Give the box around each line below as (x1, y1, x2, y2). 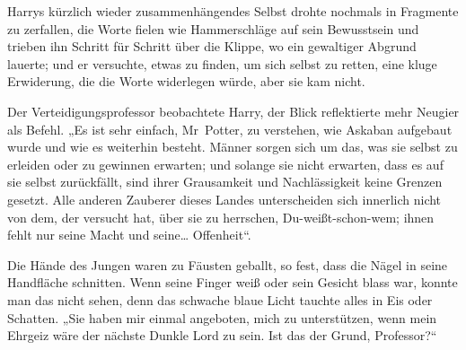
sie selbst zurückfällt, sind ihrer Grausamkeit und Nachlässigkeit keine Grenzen (7, 172, 443, 191)
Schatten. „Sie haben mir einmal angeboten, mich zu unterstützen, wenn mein (7, 308, 437, 327)
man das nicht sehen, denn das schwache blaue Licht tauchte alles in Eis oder (7, 290, 433, 309)
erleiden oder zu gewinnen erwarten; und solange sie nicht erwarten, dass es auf (7, 154, 444, 173)
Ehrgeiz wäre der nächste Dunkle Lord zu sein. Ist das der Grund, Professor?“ (7, 326, 437, 345)
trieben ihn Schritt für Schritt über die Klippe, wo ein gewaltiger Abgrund (7, 37, 417, 56)
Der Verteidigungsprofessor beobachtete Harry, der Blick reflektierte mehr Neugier (7, 101, 460, 120)
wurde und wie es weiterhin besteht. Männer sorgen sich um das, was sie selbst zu (7, 137, 458, 156)
